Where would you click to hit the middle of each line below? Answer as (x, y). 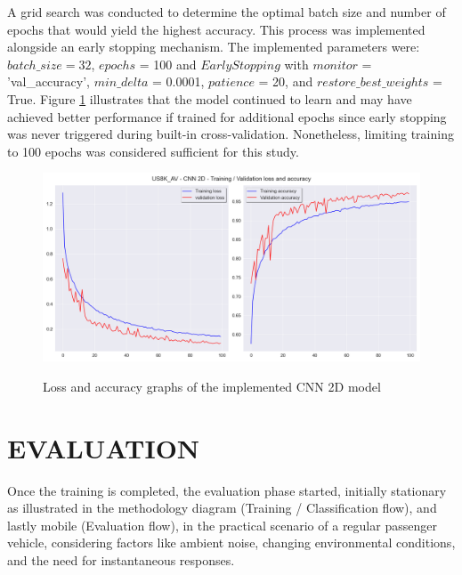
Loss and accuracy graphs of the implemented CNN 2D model (212, 386)
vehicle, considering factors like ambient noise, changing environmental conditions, (231, 543)
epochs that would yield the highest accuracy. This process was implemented (216, 29)
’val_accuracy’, (49, 81)
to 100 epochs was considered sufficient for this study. (153, 151)
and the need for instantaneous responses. (121, 560)
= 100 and (168, 64)
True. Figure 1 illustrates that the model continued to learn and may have (210, 98)
